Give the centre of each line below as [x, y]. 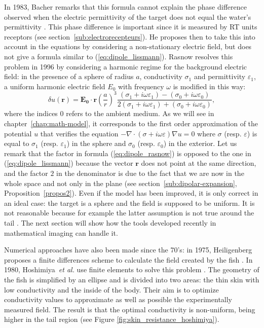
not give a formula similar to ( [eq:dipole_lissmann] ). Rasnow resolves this [119, 56]
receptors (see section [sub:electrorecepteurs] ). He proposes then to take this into [130, 36]
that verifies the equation [79, 133]
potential [18, 133]
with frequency [141, 86]
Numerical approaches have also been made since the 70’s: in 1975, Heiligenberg [128, 250]
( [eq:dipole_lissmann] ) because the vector [69, 163]
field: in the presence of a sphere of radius [69, 76]
